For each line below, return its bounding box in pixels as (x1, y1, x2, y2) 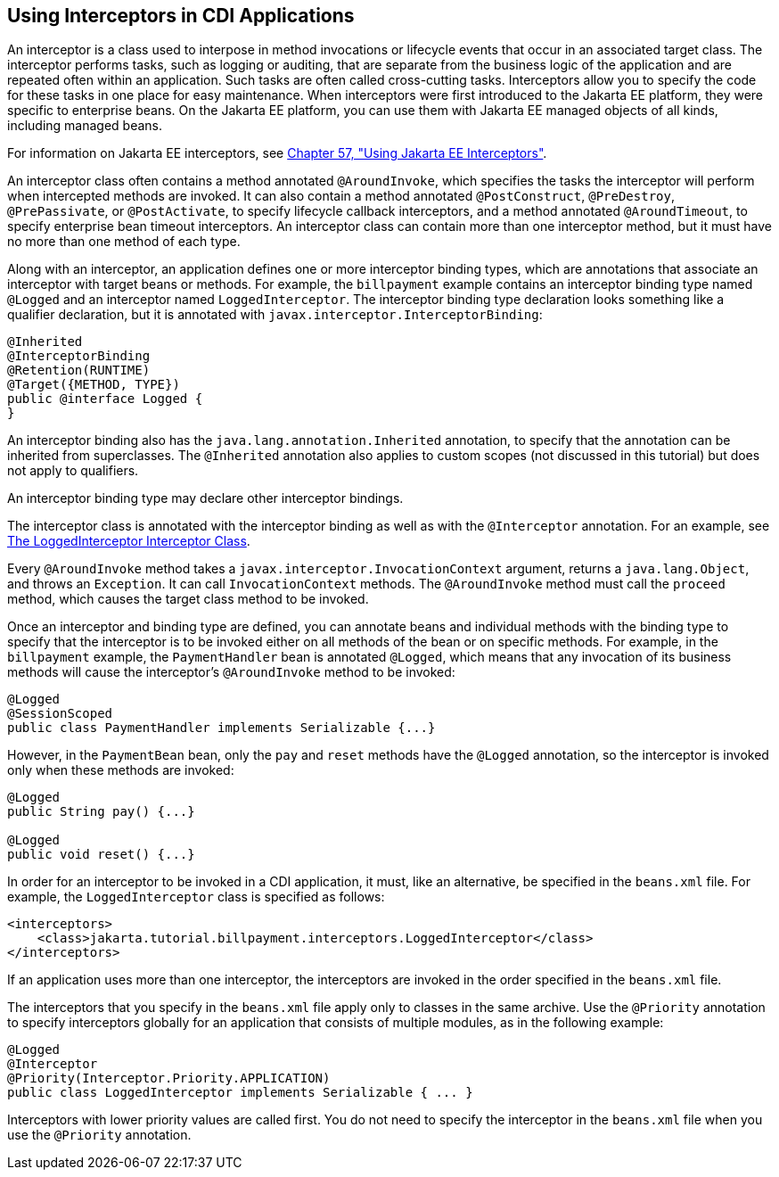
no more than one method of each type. (7, 234, 241, 250)
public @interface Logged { (7, 391, 203, 407)
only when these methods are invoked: (7, 762, 234, 778)
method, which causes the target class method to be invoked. (7, 591, 369, 607)
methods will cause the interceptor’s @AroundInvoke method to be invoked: (7, 664, 455, 680)
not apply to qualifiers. (7, 463, 139, 479)
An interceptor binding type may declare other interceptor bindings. (7, 490, 404, 506)
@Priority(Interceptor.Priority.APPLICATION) (7, 1071, 331, 1086)
